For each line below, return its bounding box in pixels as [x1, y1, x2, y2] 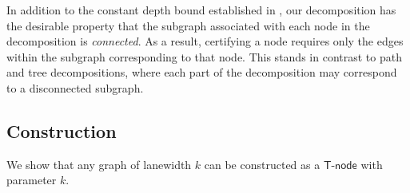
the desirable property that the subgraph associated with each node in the [6, 17, 370, 33]
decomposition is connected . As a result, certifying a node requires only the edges [6, 33, 404, 49]
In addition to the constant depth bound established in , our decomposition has [6, 2, 396, 18]
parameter [6, 171, 57, 188]
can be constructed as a [204, 156, 320, 172]
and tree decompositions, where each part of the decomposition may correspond [6, 64, 397, 81]
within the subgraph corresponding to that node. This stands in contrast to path [6, 48, 402, 65]
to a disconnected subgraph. [6, 79, 144, 96]
